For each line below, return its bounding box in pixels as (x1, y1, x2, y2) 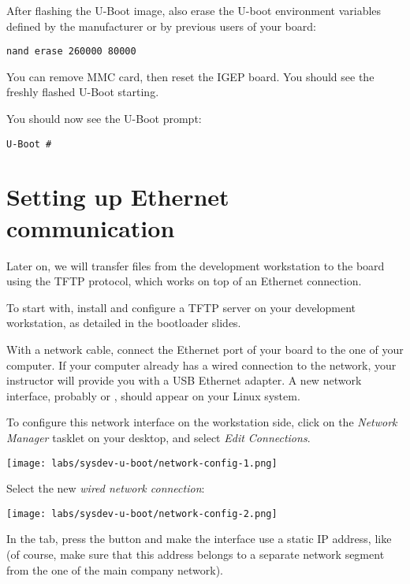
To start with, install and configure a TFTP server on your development (6, 299, 356, 315)
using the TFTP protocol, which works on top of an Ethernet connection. (6, 273, 362, 289)
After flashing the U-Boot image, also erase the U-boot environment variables (6, 2, 382, 18)
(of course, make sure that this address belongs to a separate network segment (6, 546, 385, 563)
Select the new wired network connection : (6, 480, 205, 497)
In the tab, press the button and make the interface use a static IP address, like (6, 530, 392, 547)
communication (6, 211, 175, 244)
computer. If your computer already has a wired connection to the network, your (6, 356, 397, 373)
